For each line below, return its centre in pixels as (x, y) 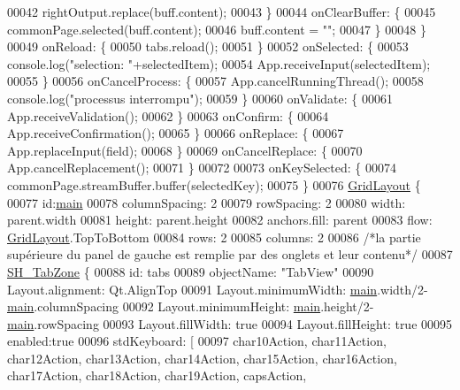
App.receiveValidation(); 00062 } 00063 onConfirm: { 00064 (168, 115)
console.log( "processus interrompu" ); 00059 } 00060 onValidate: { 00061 (200, 98)
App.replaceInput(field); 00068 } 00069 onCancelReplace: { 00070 (185, 150)
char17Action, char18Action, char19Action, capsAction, (157, 375)
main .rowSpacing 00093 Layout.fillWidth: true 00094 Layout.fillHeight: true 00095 (230, 323)
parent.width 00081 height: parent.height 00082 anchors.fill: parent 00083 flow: (220, 220)
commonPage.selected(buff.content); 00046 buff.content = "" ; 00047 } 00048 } (217, 29)
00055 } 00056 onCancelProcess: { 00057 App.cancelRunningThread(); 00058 (215, 81)
